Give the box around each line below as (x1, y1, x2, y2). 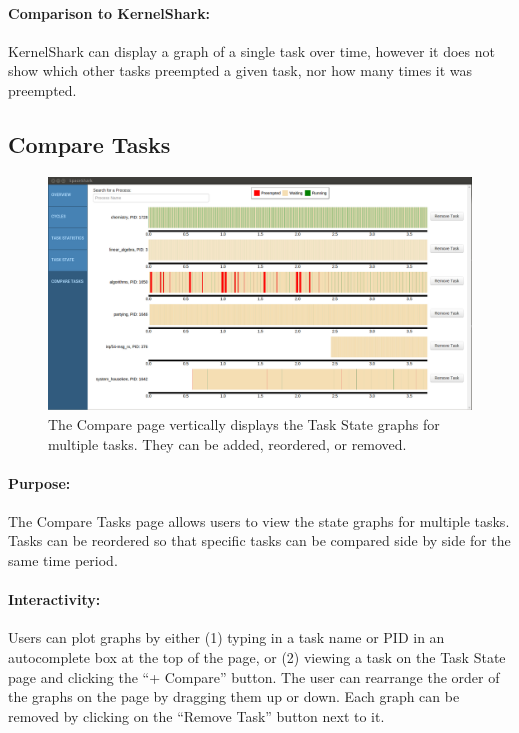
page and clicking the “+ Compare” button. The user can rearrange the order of (8, 666, 500, 687)
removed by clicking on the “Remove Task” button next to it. (8, 705, 385, 726)
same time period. (8, 550, 118, 571)
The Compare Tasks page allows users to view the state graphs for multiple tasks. (8, 510, 510, 531)
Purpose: (8, 472, 71, 493)
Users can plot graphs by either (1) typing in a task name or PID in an (8, 627, 445, 648)
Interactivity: (8, 589, 101, 610)
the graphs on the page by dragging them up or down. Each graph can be (8, 686, 460, 707)
